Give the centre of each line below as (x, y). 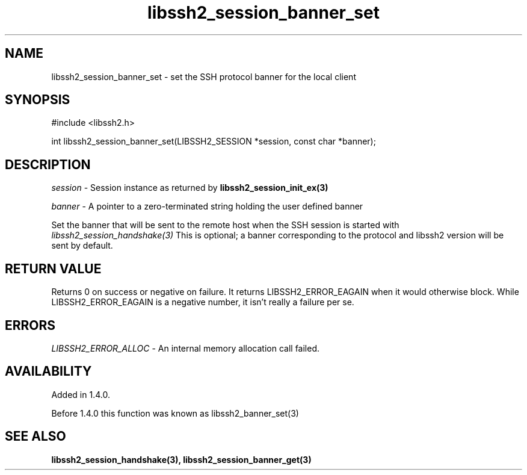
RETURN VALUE (53, 269)
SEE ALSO (35, 436)
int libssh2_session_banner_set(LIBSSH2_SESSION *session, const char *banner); (214, 141)
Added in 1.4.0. (81, 394)
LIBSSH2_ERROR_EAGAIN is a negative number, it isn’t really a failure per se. (203, 302)
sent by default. (82, 246)
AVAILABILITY (48, 371)
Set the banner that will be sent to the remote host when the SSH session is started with (225, 225)
